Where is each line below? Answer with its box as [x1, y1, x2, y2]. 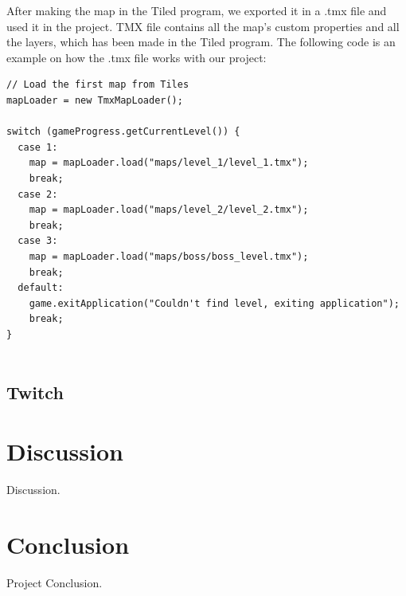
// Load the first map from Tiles [6, 79, 189, 91]
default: [18, 282, 64, 294]
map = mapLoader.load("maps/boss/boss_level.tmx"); [29, 250, 309, 262]
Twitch [6, 380, 64, 405]
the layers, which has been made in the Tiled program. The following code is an [6, 33, 396, 50]
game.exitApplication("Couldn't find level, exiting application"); [29, 297, 400, 309]
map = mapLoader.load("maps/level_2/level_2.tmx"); [29, 204, 309, 216]
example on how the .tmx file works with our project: [6, 49, 267, 65]
